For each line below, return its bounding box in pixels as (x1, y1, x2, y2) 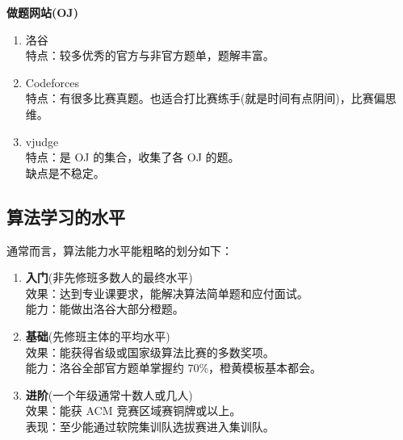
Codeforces (25, 73, 80, 90)
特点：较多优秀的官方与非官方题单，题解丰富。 (25, 47, 275, 64)
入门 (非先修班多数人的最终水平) (25, 269, 193, 286)
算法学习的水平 (6, 203, 125, 228)
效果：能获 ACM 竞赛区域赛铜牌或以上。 (25, 402, 241, 419)
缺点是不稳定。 (25, 164, 105, 181)
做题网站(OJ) (6, 4, 78, 20)
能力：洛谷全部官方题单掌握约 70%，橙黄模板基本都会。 (25, 359, 322, 376)
